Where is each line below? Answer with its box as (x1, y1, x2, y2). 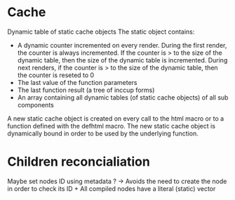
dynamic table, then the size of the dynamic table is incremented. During (17, 55, 228, 64)
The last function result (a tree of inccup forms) (17, 86, 155, 94)
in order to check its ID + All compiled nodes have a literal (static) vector (7, 184, 216, 193)
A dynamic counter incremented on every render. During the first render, (17, 41, 227, 49)
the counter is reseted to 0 (17, 71, 95, 79)
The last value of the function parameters (17, 78, 137, 86)
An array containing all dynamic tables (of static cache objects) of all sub (17, 93, 229, 102)
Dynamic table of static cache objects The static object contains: (7, 27, 195, 36)
